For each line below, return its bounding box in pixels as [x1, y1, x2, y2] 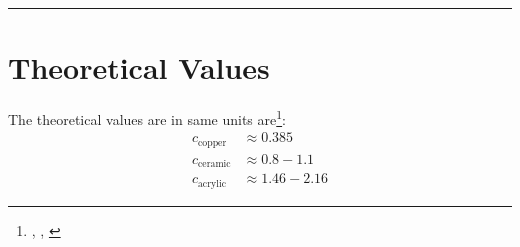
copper [197, 137, 227, 148]
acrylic [197, 178, 226, 189]
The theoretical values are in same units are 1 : [8, 106, 287, 129]
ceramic [197, 159, 231, 170]
